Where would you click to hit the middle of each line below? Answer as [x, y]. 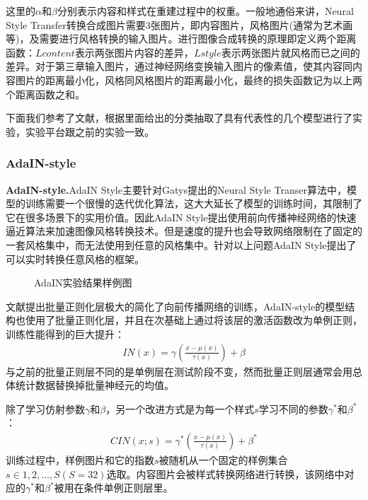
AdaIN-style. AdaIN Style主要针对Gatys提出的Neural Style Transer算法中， [176, 189]
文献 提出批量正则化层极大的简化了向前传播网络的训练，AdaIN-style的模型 [176, 306]
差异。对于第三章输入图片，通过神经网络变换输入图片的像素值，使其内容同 [179, 66]
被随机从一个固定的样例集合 [223, 459]
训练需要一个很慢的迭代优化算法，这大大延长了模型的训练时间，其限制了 [194, 203]
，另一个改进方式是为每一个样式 [180, 408]
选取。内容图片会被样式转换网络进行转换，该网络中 [225, 473]
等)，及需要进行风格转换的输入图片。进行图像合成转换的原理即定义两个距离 [181, 39]
